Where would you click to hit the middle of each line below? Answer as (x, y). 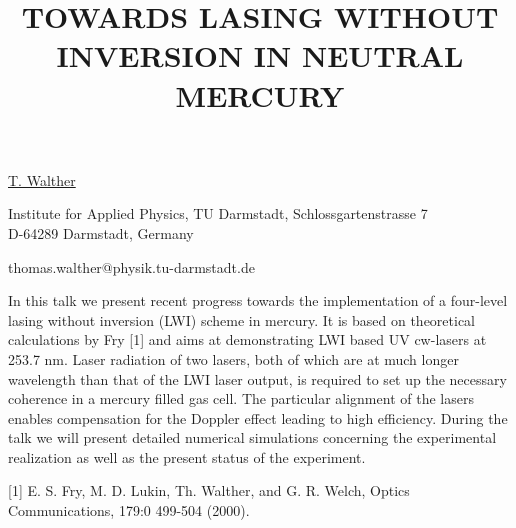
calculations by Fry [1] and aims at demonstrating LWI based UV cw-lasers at (247, 339)
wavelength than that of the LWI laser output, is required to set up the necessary (257, 378)
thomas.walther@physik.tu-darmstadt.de (131, 266)
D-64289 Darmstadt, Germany (101, 232)
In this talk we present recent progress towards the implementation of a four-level (258, 300)
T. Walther (42, 179)
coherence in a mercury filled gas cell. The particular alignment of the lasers (241, 398)
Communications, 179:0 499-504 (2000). (129, 510)
